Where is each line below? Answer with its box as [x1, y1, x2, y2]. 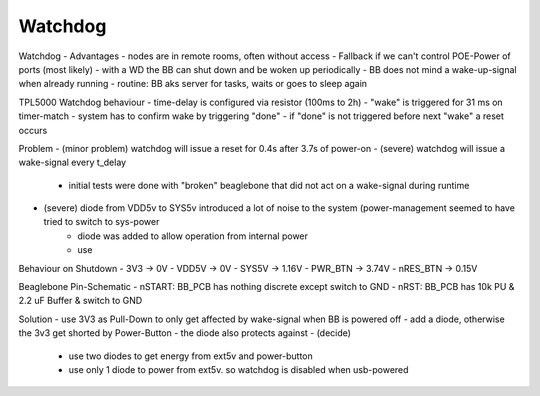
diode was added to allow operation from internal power [77, 230, 309, 242]
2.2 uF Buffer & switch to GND [18, 295, 143, 307]
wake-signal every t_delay [18, 156, 127, 169]
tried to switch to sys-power [43, 216, 160, 228]
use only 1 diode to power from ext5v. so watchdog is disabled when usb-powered [68, 363, 409, 375]
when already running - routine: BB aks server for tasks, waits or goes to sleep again [18, 78, 368, 90]
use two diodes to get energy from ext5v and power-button [68, 350, 314, 362]
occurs [18, 124, 48, 136]
